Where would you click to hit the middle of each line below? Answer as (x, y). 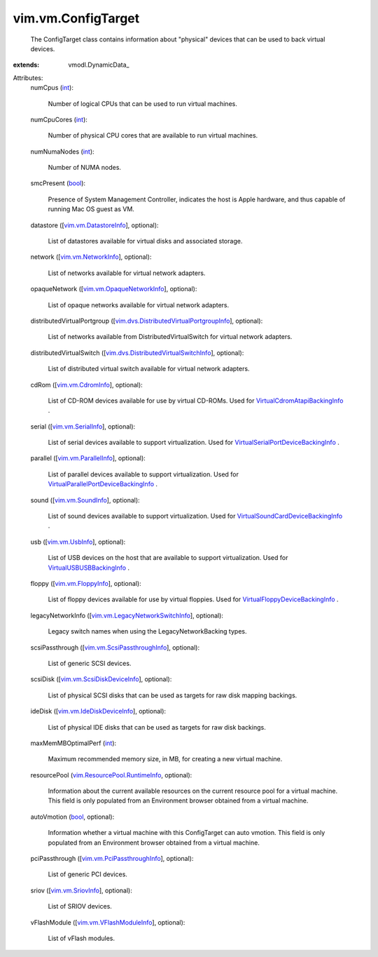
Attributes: (28, 78)
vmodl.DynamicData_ (99, 65)
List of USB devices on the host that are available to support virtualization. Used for (168, 558)
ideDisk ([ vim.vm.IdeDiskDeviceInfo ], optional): (98, 711)
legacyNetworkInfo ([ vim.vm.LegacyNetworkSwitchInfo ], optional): (127, 615)
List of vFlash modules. (82, 938)
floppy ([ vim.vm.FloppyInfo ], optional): (86, 583)
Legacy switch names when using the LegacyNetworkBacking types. (147, 631)
